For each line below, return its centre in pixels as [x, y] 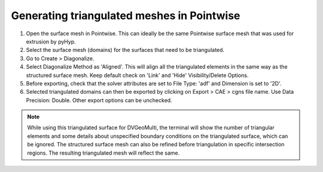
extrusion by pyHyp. [51, 41]
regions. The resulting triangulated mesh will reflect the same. [103, 153]
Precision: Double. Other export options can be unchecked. [99, 100]
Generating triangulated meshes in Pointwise [126, 16]
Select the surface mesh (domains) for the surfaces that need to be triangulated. [125, 50]
